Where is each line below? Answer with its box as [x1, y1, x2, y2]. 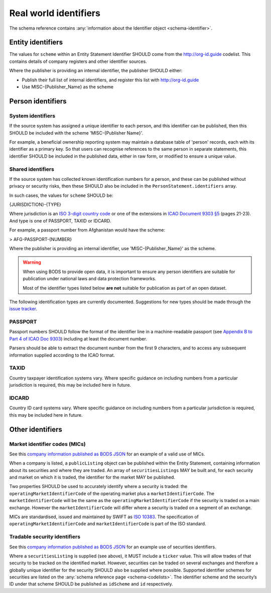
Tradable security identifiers [9, 533, 80, 540]
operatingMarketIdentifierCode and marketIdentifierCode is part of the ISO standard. [9, 521, 206, 527]
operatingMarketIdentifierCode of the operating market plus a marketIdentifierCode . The [9, 490, 214, 497]
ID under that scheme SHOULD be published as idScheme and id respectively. [9, 581, 173, 587]
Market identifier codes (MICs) [9, 440, 86, 447]
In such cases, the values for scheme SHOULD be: [9, 192, 113, 198]
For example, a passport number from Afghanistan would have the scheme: [9, 227, 166, 233]
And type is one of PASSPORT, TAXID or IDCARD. [9, 217, 111, 223]
